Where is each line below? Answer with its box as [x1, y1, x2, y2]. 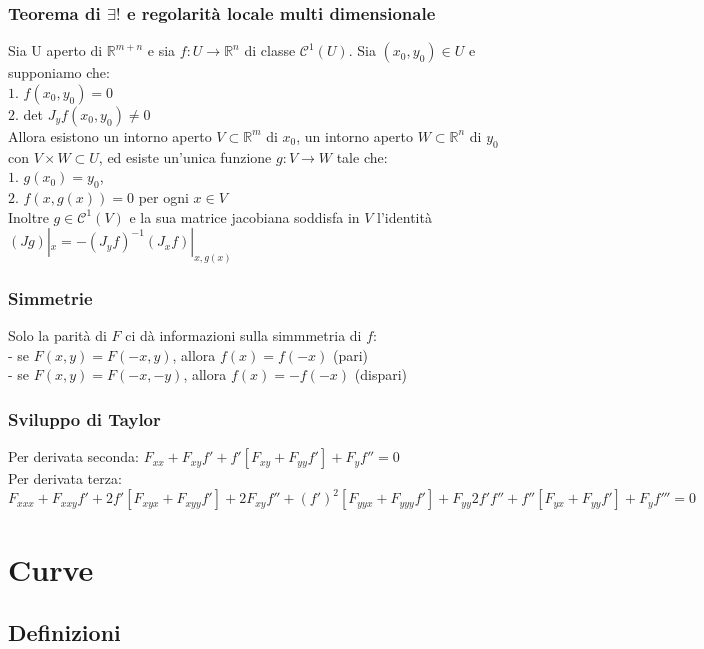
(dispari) [354, 364, 408, 385]
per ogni [138, 187, 189, 207]
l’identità [377, 206, 432, 227]
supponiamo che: [8, 62, 110, 83]
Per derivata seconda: [8, 446, 140, 467]
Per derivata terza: [8, 468, 122, 489]
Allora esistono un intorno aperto [8, 125, 212, 146]
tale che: [336, 146, 388, 167]
